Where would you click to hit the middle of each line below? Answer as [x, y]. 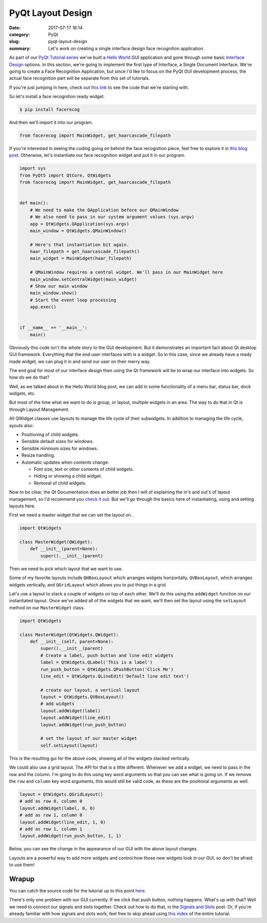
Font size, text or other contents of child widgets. [84, 469]
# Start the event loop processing [73, 300]
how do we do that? [29, 377]
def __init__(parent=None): [64, 549]
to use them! [22, 865]
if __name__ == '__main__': [53, 328]
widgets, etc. [22, 393]
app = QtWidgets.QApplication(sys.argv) [80, 224]
